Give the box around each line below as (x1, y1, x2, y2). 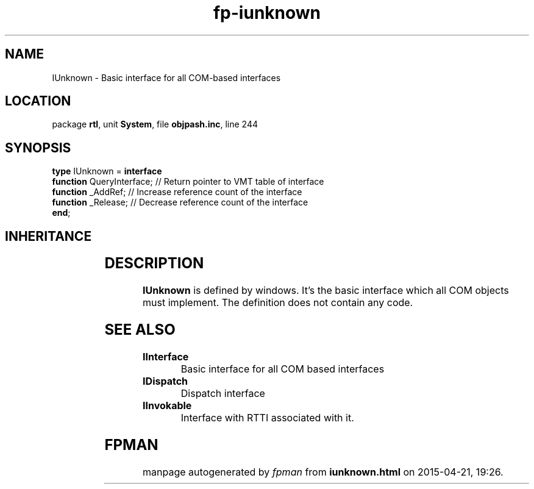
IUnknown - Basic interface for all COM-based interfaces (52, 72, 281, 83)
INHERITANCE (5, 228, 92, 244)
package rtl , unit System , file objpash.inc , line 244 (52, 119, 258, 130)
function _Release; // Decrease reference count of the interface (52, 197, 308, 208)
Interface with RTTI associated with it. (180, 411, 354, 424)
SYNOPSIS (5, 140, 71, 155)
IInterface (143, 350, 189, 363)
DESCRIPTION (104, 254, 204, 273)
